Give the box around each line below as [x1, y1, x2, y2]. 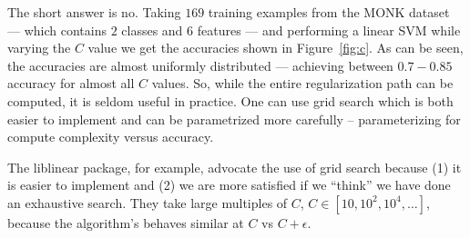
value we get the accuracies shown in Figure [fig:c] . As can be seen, [87, 38, 464, 57]
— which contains [7, 20, 107, 39]
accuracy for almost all [7, 74, 135, 93]
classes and [121, 20, 183, 39]
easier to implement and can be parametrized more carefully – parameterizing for [7, 109, 461, 128]
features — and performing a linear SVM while [197, 20, 461, 39]
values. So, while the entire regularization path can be [151, 74, 454, 93]
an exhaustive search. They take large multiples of [7, 193, 288, 212]
